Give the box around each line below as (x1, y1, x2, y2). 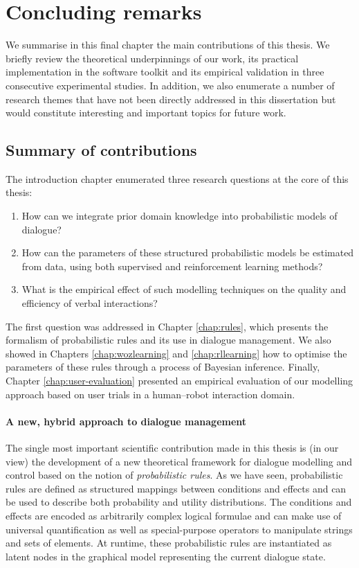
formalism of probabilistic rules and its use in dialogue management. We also (6, 332, 331, 347)
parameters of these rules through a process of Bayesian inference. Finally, (6, 360, 320, 374)
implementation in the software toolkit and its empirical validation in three (6, 64, 324, 79)
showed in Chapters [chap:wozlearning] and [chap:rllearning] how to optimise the (6, 346, 347, 360)
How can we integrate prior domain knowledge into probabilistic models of (21, 208, 338, 223)
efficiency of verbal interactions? (21, 296, 158, 310)
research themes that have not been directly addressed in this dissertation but (6, 91, 336, 106)
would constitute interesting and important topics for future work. (6, 105, 286, 120)
